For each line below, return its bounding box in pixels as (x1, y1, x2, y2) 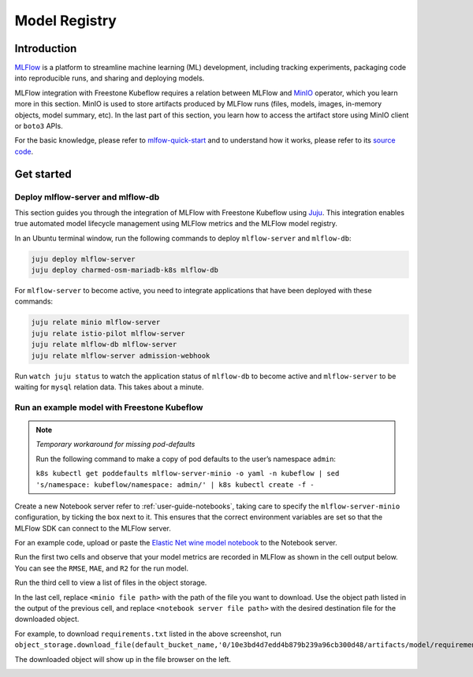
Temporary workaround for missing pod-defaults (35, 440, 196, 449)
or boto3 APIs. (14, 121, 63, 131)
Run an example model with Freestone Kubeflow (14, 402, 203, 413)
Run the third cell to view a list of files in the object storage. (14, 578, 207, 587)
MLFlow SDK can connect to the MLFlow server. (14, 523, 171, 533)
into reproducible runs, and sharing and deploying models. (14, 73, 205, 83)
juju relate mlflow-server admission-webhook (31, 351, 210, 360)
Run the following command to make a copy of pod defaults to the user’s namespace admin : (35, 454, 337, 463)
